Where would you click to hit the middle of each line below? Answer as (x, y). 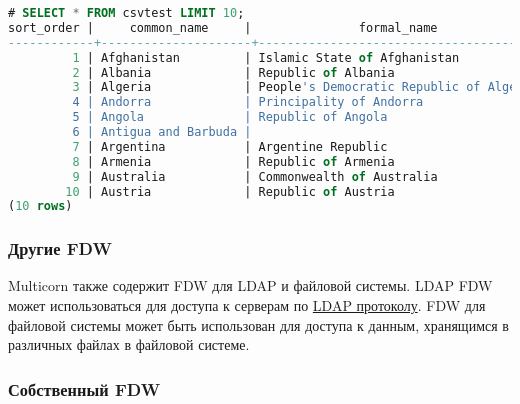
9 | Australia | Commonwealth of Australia (255, 176)
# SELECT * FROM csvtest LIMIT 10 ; (126, 13)
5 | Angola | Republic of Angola (230, 117)
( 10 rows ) (40, 206)
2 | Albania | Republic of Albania (233, 72)
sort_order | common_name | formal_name (223, 27)
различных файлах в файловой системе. (129, 344)
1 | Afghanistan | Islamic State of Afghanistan (266, 57)
